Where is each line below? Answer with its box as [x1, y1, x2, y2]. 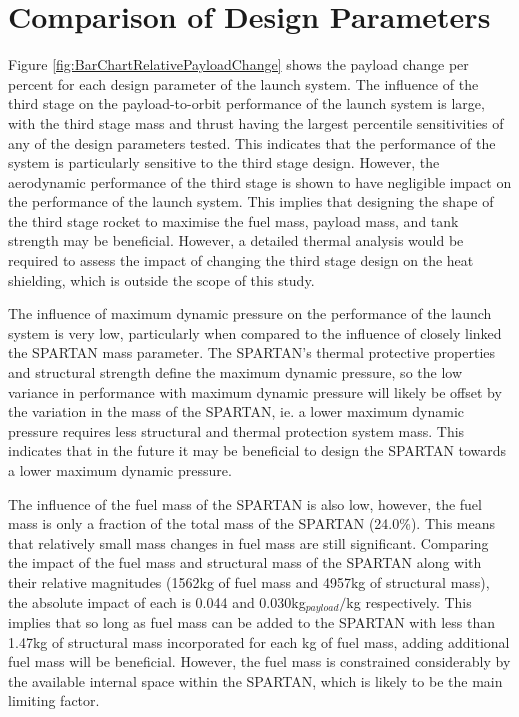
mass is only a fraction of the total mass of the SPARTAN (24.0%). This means [8, 513, 496, 534]
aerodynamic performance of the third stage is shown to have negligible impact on [8, 171, 512, 192]
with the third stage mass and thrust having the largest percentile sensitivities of [8, 112, 504, 133]
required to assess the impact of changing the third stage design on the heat [8, 250, 474, 271]
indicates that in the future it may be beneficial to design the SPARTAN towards [8, 440, 507, 461]
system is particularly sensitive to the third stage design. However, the [8, 152, 440, 173]
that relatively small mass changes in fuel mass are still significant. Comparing [8, 532, 489, 553]
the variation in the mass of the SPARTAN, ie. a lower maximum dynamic [8, 401, 464, 422]
